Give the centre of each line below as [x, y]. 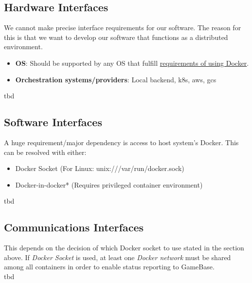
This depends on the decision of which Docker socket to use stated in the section [124, 248]
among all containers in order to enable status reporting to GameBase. [109, 267]
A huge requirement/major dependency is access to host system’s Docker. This [121, 142]
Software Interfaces [53, 122]
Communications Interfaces [74, 227]
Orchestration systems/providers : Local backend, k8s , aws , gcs [116, 79]
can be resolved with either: [45, 152]
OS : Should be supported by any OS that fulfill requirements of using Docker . [132, 63]
